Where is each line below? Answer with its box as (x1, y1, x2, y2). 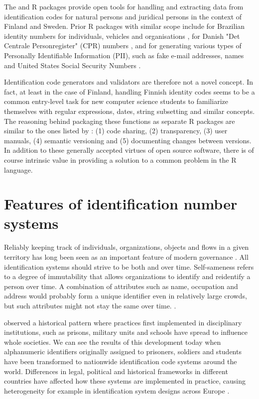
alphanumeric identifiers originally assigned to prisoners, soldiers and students (4, 346, 242, 357)
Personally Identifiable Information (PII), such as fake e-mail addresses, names (4, 50, 244, 60)
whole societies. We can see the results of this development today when (4, 336, 221, 347)
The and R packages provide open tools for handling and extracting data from (4, 1, 244, 11)
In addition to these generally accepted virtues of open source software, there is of (4, 145, 254, 155)
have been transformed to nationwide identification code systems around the (4, 356, 237, 366)
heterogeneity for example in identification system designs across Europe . (4, 385, 230, 396)
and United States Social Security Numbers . (4, 60, 141, 70)
